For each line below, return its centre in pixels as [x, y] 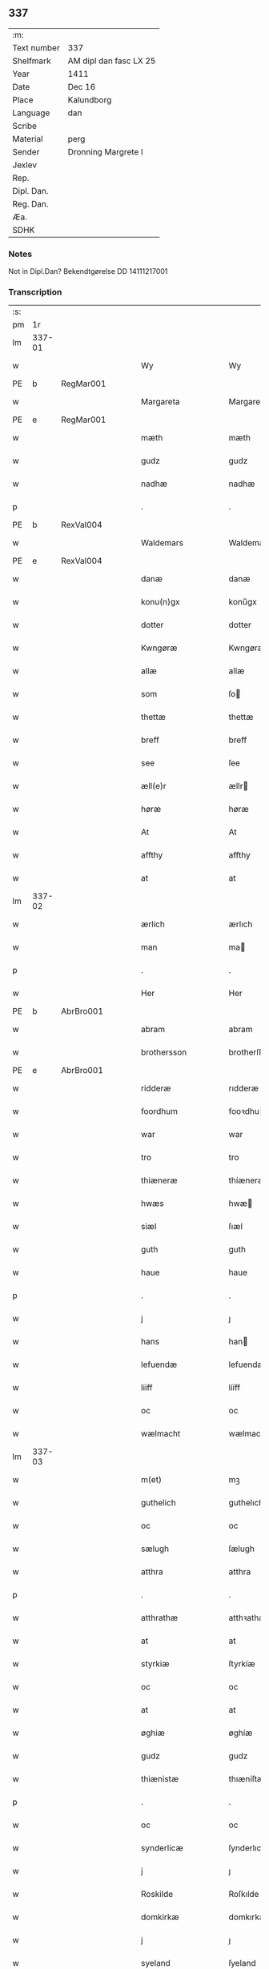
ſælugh [241, 1549]
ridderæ [156, 1088]
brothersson [164, 1052]
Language [31, 113]
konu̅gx [243, 602]
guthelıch [246, 1503]
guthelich [159, 1503]
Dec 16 [82, 86]
